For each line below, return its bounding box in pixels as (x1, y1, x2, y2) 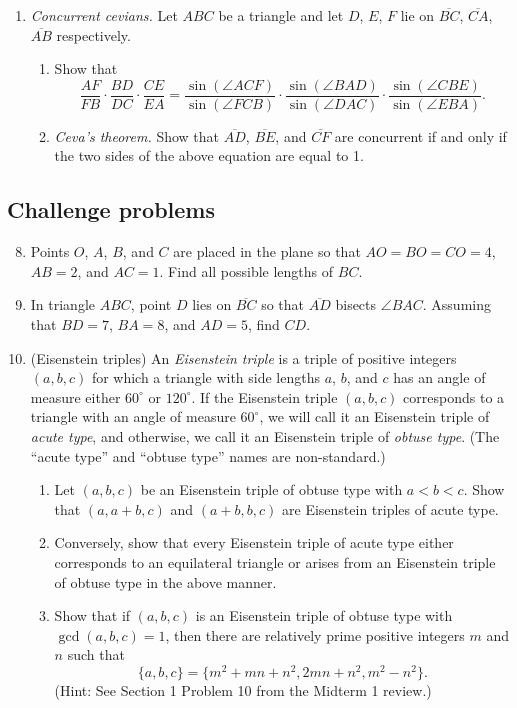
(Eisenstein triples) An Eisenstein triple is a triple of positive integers (30, 347, 457, 368)
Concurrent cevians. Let (30, 5, 178, 25)
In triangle (30, 294, 96, 315)
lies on (192, 294, 232, 315)
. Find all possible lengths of (159, 260, 334, 281)
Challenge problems (7, 194, 215, 225)
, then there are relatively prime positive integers (165, 624, 465, 645)
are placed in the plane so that (173, 241, 361, 262)
